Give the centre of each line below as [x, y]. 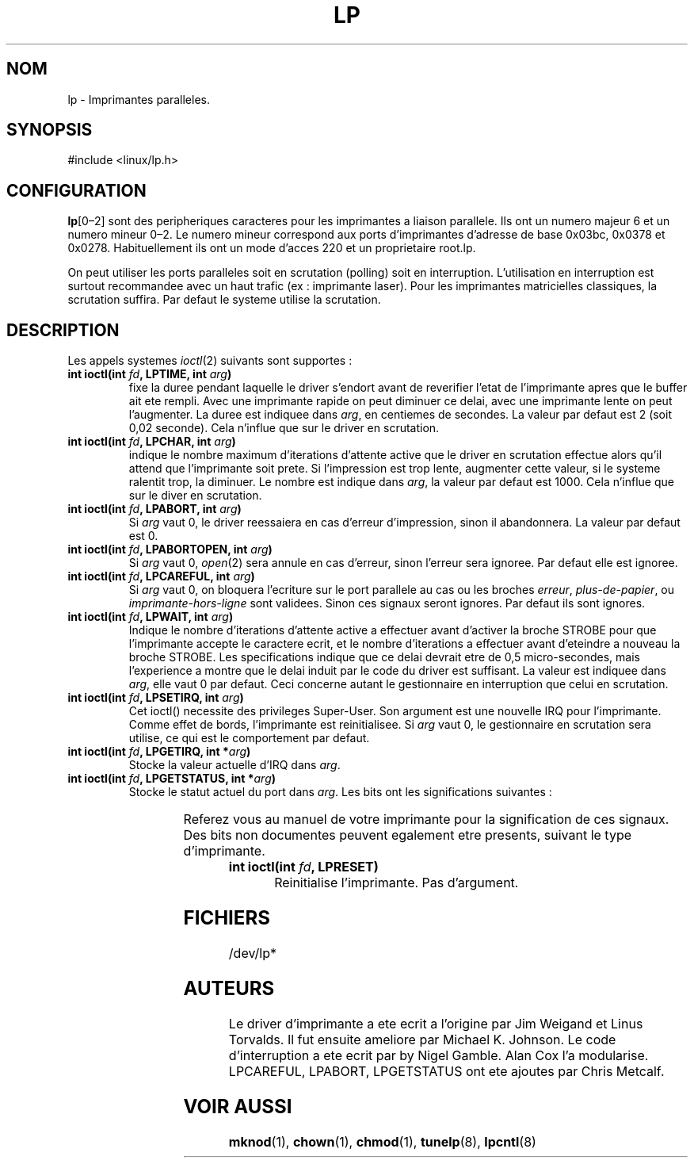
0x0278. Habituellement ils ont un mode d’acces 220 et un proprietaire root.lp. [272, 248]
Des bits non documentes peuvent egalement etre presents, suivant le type [407, 835]
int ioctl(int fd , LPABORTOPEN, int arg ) [170, 549]
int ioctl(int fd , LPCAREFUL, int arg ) [161, 576]
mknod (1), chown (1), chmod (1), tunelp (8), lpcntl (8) [382, 1141]
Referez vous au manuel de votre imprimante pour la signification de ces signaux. [426, 819]
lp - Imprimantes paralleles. [139, 99]
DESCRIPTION [63, 330]
